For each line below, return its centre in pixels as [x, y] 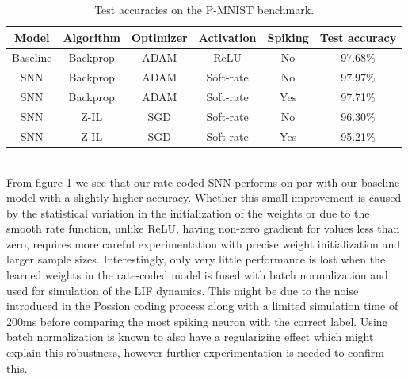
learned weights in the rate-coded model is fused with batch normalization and [197, 275]
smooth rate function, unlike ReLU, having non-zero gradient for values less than [203, 228]
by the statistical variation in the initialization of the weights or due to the [188, 212]
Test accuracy [358, 37]
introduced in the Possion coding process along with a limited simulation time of [202, 306]
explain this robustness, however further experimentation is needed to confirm [196, 352]
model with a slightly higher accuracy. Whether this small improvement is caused [204, 197]
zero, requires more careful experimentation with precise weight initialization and [204, 243]
